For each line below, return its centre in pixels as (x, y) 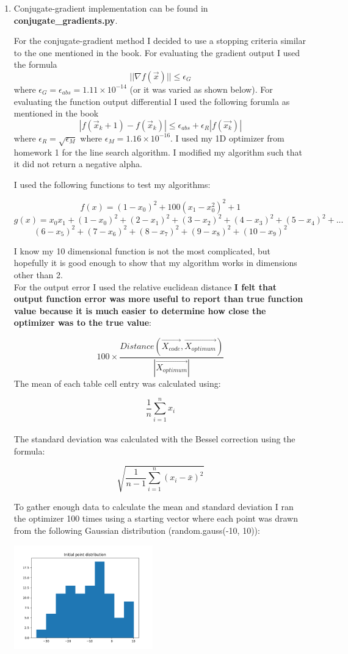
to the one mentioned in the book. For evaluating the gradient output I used (157, 52)
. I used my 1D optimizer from (227, 138)
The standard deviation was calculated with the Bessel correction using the (154, 439)
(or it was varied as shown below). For (201, 89)
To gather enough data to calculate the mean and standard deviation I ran (154, 506)
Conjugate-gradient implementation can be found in (111, 8)
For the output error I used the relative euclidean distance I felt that (145, 286)
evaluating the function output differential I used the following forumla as (152, 101)
